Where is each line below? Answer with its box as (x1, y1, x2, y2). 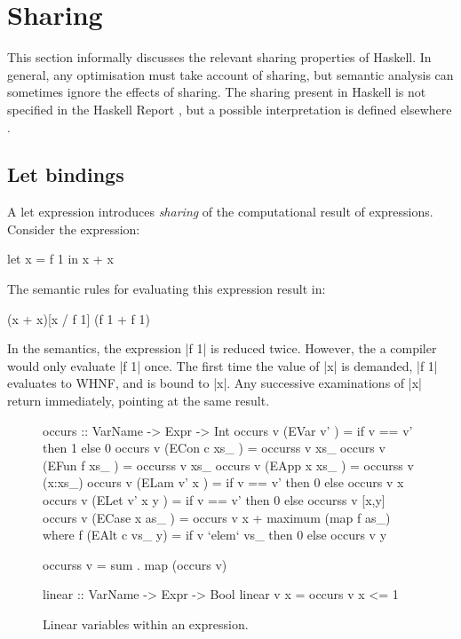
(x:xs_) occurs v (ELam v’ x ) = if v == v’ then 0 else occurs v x (43, 473, 404, 492)
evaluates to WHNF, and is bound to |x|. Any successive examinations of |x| (7, 374, 422, 392)
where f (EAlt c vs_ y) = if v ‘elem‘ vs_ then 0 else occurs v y (43, 525, 387, 544)
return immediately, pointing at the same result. (7, 391, 270, 410)
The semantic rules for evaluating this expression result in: (7, 280, 326, 298)
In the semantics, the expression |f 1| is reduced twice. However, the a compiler (7, 339, 437, 358)
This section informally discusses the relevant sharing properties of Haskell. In (7, 48, 432, 67)
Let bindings (7, 161, 124, 188)
